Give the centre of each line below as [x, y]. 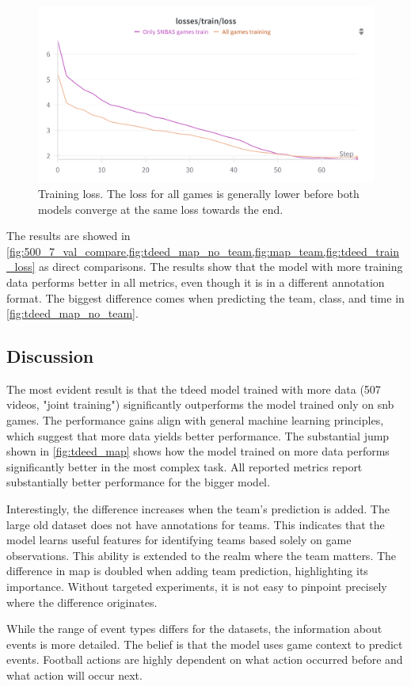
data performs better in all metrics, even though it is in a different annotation [196, 282]
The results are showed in [68, 236]
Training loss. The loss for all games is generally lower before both [199, 193]
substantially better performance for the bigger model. [138, 482]
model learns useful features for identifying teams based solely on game [179, 540]
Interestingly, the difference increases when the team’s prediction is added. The [198, 509]
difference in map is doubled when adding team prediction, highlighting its [187, 571]
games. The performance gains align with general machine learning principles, [195, 420]
